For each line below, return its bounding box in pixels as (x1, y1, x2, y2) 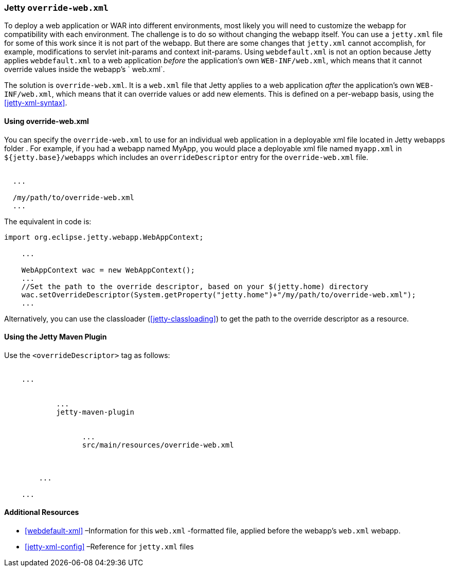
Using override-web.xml (4, 116, 89, 126)
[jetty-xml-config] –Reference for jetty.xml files (25, 542, 194, 551)
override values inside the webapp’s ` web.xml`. (4, 65, 165, 74)
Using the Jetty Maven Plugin (4, 332, 107, 342)
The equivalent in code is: (4, 217, 92, 226)
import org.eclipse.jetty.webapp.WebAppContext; (4, 233, 204, 241)
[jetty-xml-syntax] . (4, 98, 67, 108)
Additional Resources (4, 508, 79, 517)
